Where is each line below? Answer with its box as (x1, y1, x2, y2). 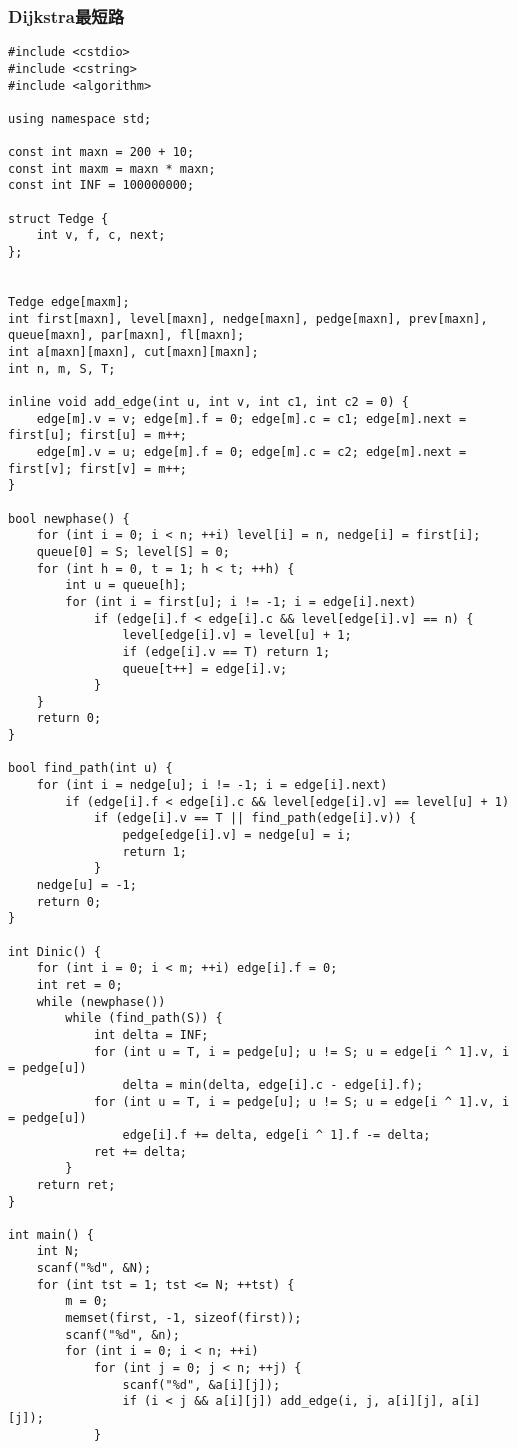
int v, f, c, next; (36, 228, 166, 243)
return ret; (36, 1177, 116, 1192)
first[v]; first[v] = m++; (8, 461, 187, 476)
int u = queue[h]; (65, 578, 187, 593)
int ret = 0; (36, 977, 123, 992)
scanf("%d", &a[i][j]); (122, 1377, 281, 1392)
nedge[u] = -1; (36, 878, 137, 893)
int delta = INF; (93, 1027, 209, 1042)
